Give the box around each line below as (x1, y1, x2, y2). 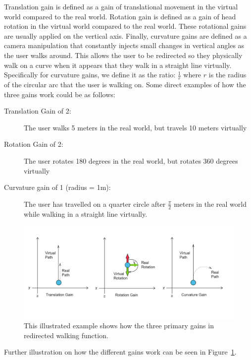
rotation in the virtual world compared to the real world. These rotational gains (4, 21, 247, 31)
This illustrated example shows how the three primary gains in (24, 320, 214, 330)
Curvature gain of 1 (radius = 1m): (4, 182, 111, 192)
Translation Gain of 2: (4, 106, 71, 116)
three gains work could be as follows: (4, 89, 115, 99)
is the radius (208, 69, 247, 80)
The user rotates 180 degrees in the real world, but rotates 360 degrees (24, 155, 238, 166)
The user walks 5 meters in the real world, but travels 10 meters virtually (24, 122, 247, 132)
